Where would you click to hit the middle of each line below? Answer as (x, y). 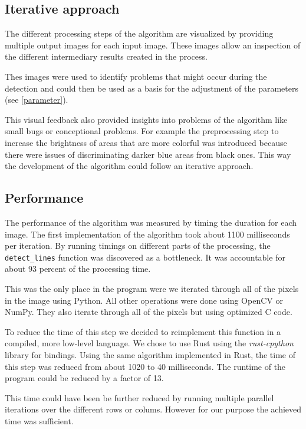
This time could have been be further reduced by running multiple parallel (139, 397)
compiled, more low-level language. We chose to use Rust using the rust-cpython (149, 343)
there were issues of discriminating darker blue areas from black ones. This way (148, 154)
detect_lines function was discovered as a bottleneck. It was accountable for (145, 257)
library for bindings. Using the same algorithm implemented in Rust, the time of (150, 354)
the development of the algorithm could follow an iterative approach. (129, 166)
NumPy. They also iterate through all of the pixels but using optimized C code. (149, 312)
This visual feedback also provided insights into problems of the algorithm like (146, 119)
